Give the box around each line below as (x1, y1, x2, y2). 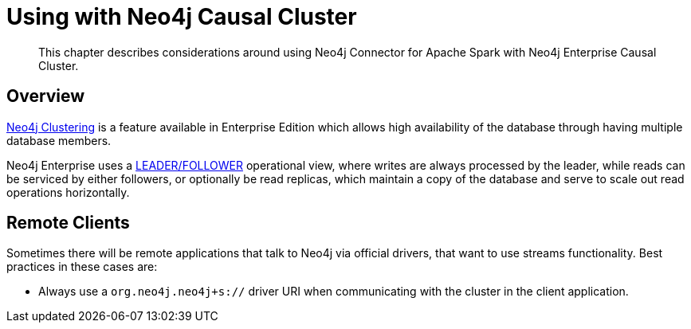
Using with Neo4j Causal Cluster (6, 3, 357, 30)
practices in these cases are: (6, 260, 158, 274)
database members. (6, 133, 112, 147)
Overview (6, 86, 85, 107)
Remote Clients (6, 213, 130, 233)
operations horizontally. (6, 185, 130, 199)
